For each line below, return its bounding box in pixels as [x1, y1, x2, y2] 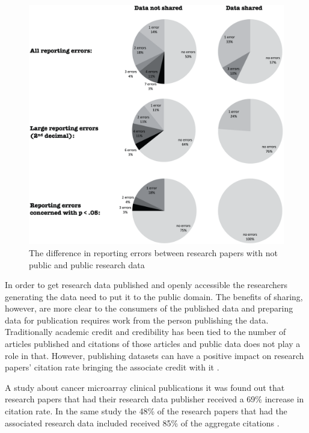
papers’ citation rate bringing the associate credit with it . [5, 361, 219, 373]
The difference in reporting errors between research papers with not [29, 246, 278, 259]
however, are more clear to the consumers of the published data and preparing [5, 302, 293, 315]
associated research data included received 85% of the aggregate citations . [5, 416, 280, 429]
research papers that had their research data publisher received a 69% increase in [5, 393, 304, 405]
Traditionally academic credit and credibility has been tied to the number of [5, 325, 286, 338]
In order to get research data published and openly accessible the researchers [5, 278, 288, 291]
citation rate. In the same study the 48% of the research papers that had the [5, 405, 287, 417]
